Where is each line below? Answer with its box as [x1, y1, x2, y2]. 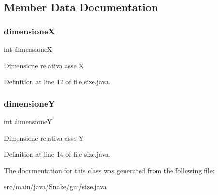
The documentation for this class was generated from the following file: [4, 165, 215, 175]
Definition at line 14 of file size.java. [4, 149, 110, 159]
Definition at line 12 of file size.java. [4, 77, 110, 87]
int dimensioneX [4, 44, 52, 54]
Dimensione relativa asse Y [4, 132, 84, 143]
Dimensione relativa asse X [4, 60, 84, 70]
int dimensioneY [4, 116, 52, 126]
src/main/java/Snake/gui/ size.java [4, 181, 107, 192]
